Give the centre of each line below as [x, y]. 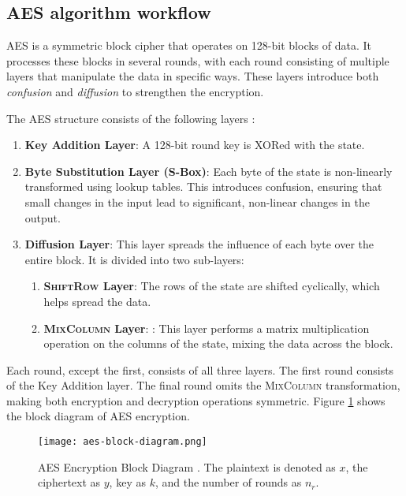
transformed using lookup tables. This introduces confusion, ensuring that [203, 186]
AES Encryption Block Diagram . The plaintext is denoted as [187, 466]
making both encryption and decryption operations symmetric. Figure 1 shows [196, 400]
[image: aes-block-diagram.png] [123, 442]
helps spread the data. [97, 301]
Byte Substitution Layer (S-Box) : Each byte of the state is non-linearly [209, 171]
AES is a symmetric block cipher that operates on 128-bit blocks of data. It [189, 45]
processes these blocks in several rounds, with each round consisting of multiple [198, 60]
